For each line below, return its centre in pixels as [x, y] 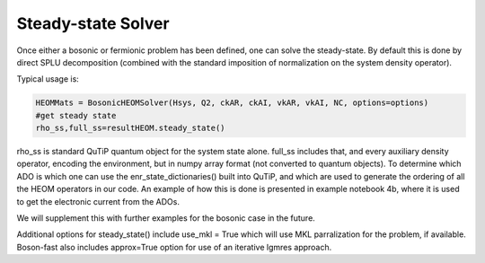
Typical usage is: [48, 79]
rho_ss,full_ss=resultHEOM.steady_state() [130, 128]
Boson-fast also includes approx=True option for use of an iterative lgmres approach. [174, 247]
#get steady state [76, 115]
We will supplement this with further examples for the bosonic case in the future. [166, 218]
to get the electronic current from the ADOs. [98, 201]
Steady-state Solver [93, 23]
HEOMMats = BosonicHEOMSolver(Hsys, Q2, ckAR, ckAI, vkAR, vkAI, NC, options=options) [232, 103]
